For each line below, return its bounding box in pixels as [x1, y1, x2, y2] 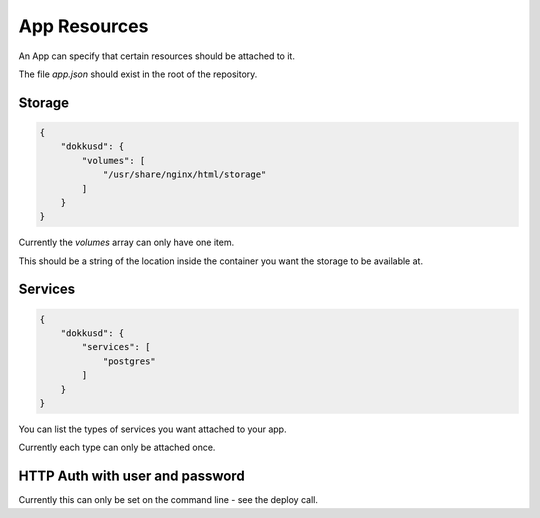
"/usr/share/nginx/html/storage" [102, 169, 267, 180]
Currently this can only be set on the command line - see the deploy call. [18, 494, 319, 506]
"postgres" [102, 355, 157, 367]
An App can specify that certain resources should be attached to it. [18, 50, 295, 62]
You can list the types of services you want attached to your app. [18, 423, 287, 435]
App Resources [18, 15, 149, 37]
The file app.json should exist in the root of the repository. [18, 68, 258, 80]
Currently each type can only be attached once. [18, 441, 216, 454]
